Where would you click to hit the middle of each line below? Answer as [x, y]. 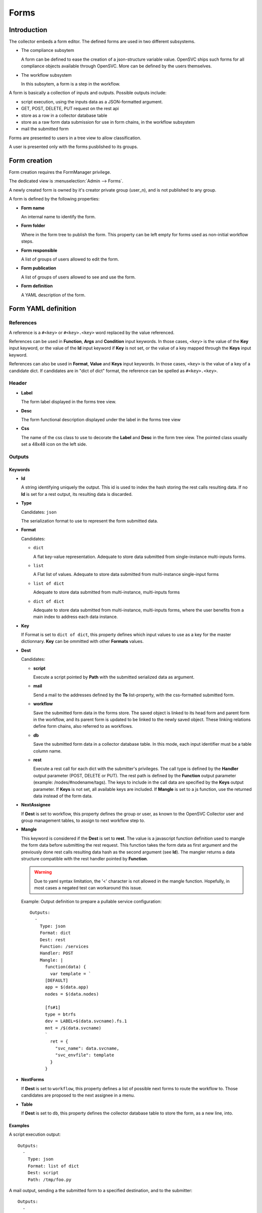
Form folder [33, 226]
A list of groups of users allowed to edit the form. [70, 259]
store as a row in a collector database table [64, 115]
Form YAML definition [43, 309]
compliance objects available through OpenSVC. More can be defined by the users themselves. [116, 66]
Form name [33, 208]
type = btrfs [60, 1014]
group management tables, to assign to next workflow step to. [83, 820]
